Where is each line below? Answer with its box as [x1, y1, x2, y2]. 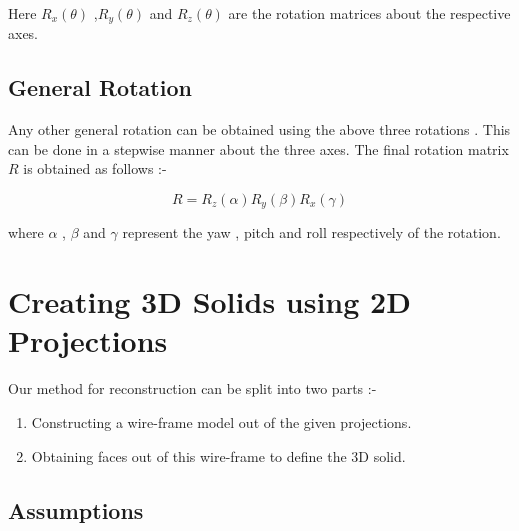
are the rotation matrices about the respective [228, 3, 511, 23]
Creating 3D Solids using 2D [8, 281, 411, 322]
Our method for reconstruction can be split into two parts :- [8, 378, 377, 399]
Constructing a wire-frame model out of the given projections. [31, 411, 412, 432]
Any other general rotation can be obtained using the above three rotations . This [8, 119, 511, 140]
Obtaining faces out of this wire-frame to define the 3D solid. [31, 445, 406, 466]
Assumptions [8, 494, 144, 525]
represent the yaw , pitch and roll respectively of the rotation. [122, 222, 501, 243]
